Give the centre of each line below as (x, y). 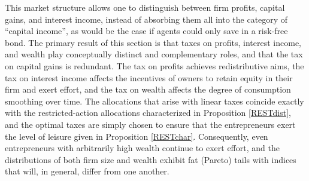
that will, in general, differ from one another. (87, 171)
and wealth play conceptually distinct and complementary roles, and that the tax (154, 54)
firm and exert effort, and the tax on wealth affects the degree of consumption (148, 89)
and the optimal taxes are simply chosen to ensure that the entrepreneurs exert (150, 124)
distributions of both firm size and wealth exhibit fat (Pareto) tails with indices (151, 159)
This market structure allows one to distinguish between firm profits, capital (145, 7)
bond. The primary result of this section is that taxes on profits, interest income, (153, 42)
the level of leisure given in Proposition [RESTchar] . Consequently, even (137, 136)
